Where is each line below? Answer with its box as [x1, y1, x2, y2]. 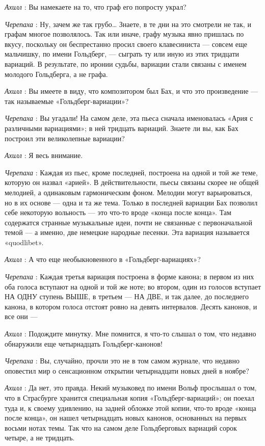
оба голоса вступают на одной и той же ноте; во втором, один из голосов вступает [5, 281, 261, 292]
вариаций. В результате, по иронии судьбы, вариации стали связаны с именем [5, 58, 247, 69]
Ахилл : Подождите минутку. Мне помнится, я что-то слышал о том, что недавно [5, 328, 256, 339]
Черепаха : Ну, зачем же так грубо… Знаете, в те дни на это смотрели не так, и [5, 18, 251, 29]
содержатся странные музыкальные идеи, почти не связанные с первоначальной [5, 217, 252, 227]
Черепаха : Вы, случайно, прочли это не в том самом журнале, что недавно [5, 355, 240, 366]
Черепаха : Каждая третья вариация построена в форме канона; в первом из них [5, 271, 254, 282]
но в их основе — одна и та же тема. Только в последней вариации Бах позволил [5, 197, 258, 207]
